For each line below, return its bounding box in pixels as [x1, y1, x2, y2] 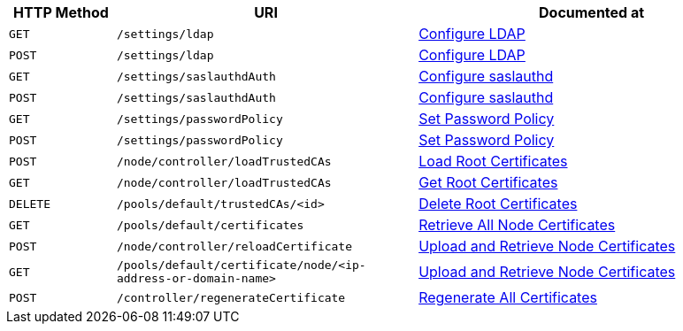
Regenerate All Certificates [418, 289, 597, 306]
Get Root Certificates [418, 173, 558, 191]
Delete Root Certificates [418, 195, 578, 212]
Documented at [539, 4, 645, 21]
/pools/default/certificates [116, 218, 304, 232]
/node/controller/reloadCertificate [116, 239, 353, 253]
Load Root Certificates [418, 152, 568, 170]
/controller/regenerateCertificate [116, 290, 346, 304]
